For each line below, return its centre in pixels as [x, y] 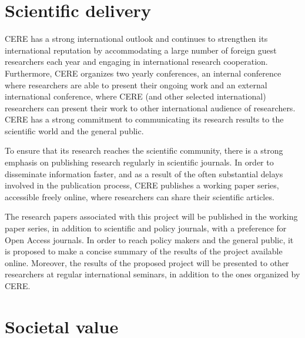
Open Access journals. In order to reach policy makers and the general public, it [149, 239]
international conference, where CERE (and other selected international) [135, 96]
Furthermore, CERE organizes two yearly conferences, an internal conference [143, 73]
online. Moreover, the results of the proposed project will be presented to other [147, 262]
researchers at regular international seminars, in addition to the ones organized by [152, 274]
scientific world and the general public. [74, 130]
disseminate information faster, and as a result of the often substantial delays [144, 173]
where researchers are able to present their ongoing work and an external [136, 84]
